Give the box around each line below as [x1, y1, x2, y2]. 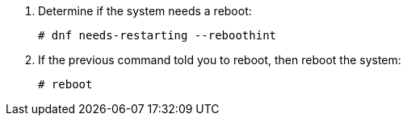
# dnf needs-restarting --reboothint [38, 29, 277, 42]
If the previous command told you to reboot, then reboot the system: [38, 53, 401, 67]
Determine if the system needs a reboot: [38, 4, 252, 18]
